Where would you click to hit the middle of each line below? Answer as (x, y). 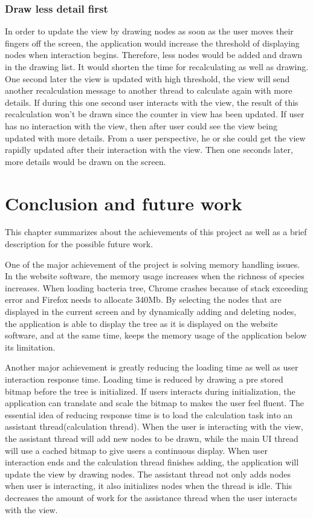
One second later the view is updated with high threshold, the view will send (147, 78)
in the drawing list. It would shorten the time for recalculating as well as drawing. (157, 66)
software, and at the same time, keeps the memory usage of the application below (156, 335)
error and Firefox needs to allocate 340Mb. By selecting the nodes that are (143, 299)
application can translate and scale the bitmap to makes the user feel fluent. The (155, 403)
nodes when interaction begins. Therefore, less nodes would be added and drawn (154, 55)
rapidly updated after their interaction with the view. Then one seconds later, (149, 150)
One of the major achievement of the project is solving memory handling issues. (153, 264)
